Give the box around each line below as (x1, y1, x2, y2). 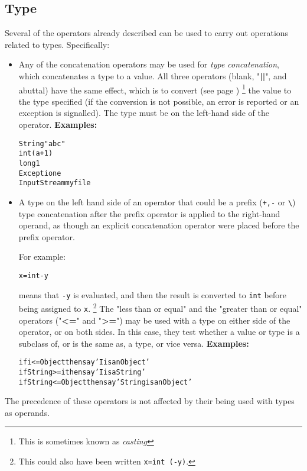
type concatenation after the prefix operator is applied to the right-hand (18, 207, 280, 220)
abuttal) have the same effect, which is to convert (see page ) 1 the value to (18, 82, 292, 96)
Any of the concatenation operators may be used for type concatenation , (18, 58, 279, 70)
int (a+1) (18, 149, 53, 158)
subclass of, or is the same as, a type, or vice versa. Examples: (18, 337, 249, 349)
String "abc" (18, 139, 66, 148)
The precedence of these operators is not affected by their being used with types (5, 395, 295, 407)
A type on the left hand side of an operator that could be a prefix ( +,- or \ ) (18, 195, 296, 208)
